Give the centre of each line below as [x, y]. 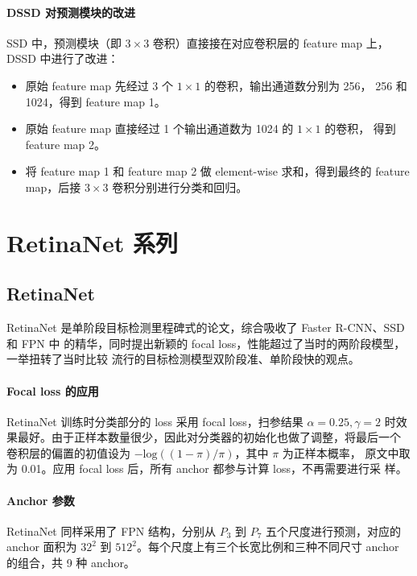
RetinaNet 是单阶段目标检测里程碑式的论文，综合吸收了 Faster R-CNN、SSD [206, 327]
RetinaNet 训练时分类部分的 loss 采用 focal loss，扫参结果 [155, 421]
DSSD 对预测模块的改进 [71, 12]
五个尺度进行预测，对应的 [334, 530]
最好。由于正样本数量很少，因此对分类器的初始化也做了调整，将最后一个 [209, 437]
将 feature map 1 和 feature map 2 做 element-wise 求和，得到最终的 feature [217, 171]
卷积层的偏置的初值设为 [68, 452]
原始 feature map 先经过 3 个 [99, 85]
